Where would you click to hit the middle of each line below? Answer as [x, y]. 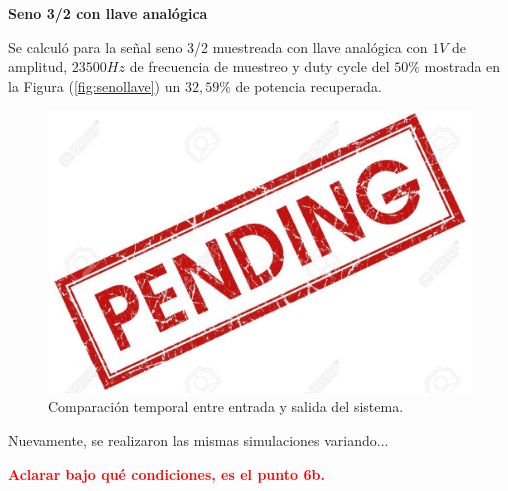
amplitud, [38, 66]
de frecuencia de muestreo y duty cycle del [259, 66]
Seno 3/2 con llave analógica [108, 13]
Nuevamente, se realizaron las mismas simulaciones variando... [198, 439]
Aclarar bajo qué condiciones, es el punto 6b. [166, 473]
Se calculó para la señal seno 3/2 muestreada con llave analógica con [218, 46]
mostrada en [462, 66]
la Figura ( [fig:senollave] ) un [94, 85]
